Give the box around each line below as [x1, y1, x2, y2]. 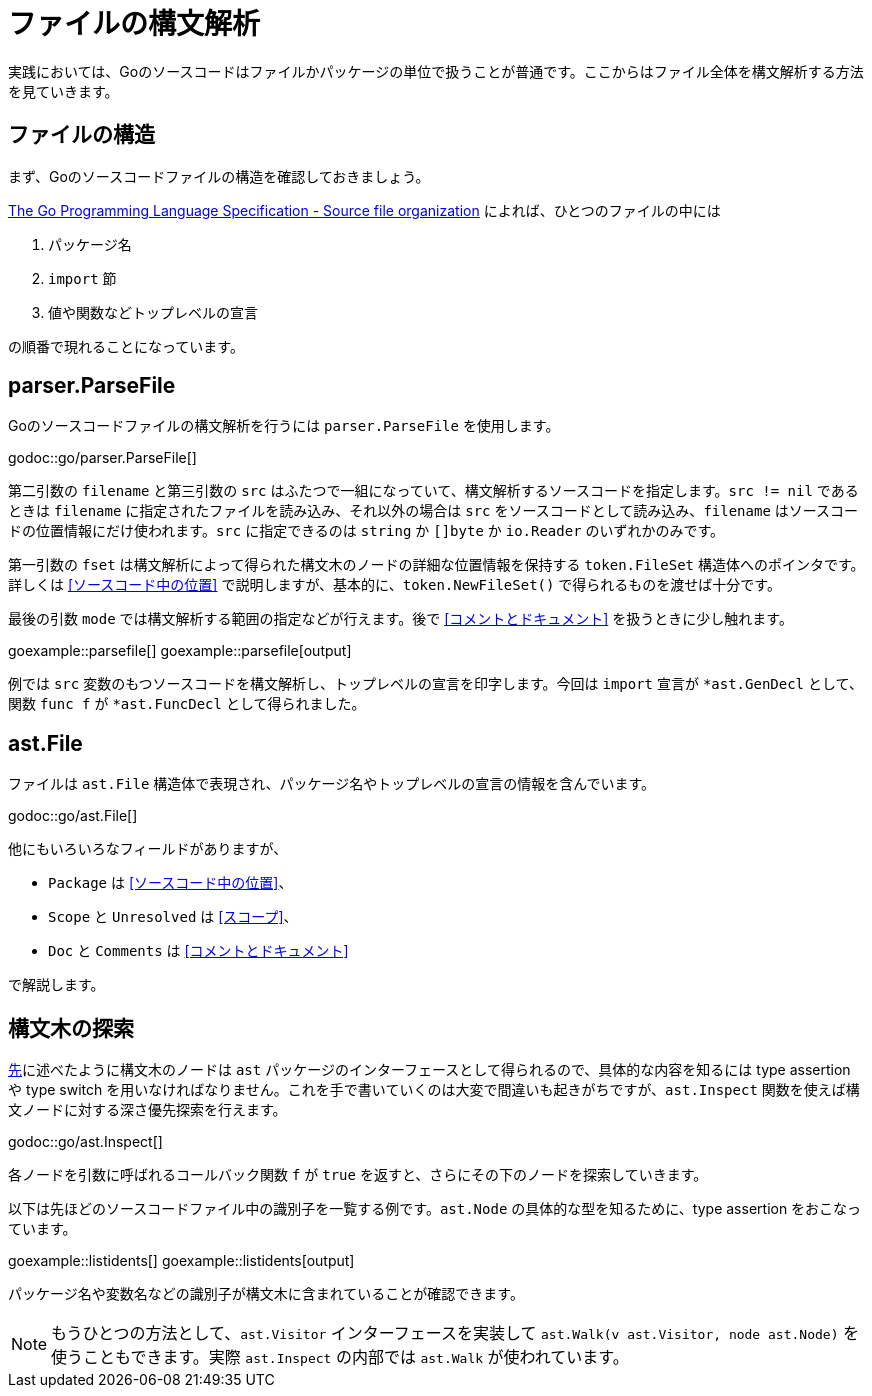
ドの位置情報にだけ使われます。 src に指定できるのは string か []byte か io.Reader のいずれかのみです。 [8, 522, 725, 540]
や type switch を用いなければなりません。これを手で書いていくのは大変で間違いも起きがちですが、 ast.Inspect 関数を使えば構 [8, 1081, 860, 1099]
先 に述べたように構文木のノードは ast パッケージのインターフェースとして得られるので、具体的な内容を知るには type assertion [8, 1061, 851, 1079]
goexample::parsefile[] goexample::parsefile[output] [8, 642, 352, 660]
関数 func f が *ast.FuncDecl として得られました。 [8, 695, 366, 713]
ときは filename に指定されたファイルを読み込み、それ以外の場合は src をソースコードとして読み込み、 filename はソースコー [8, 502, 859, 520]
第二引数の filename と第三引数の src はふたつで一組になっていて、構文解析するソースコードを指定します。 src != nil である [8, 482, 859, 500]
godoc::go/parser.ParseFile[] [8, 449, 197, 467]
